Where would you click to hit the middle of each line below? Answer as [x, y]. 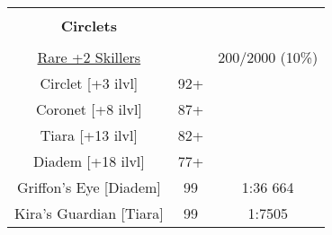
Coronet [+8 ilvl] [89, 109]
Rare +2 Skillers [89, 57]
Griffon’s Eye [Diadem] [89, 187]
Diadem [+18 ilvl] [89, 161]
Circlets [89, 26]
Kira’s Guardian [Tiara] [89, 213]
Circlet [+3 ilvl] [89, 83]
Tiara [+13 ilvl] [89, 135]
